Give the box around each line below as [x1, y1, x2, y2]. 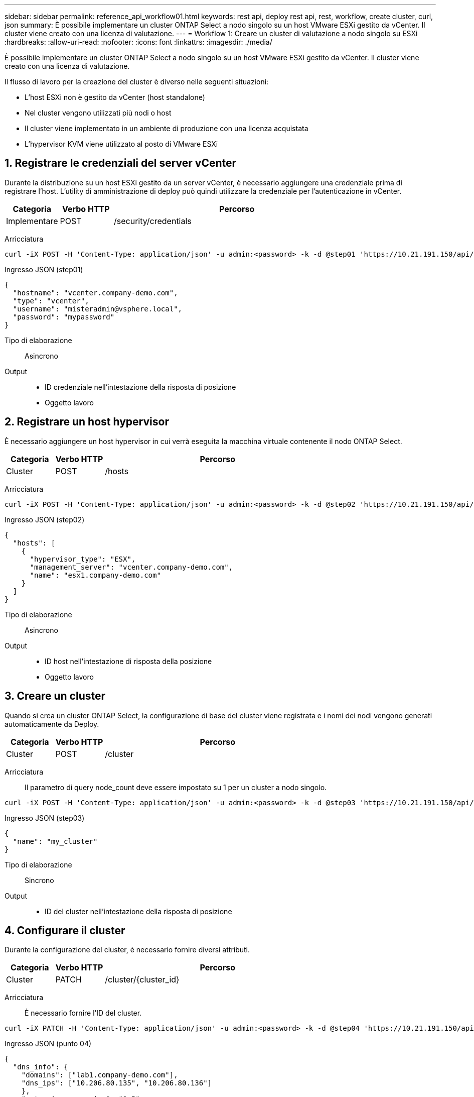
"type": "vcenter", [13, 296, 89, 305]
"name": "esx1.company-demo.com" [30, 571, 161, 579]
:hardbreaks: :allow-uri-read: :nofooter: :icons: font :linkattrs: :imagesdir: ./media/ [5, 38, 272, 46]
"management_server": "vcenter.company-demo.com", [30, 563, 233, 571]
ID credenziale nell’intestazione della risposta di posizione [45, 382, 236, 391]
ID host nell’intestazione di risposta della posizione [45, 656, 212, 666]
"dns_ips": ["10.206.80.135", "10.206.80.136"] [21, 1079, 212, 1087]
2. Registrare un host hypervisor [5, 415, 169, 428]
